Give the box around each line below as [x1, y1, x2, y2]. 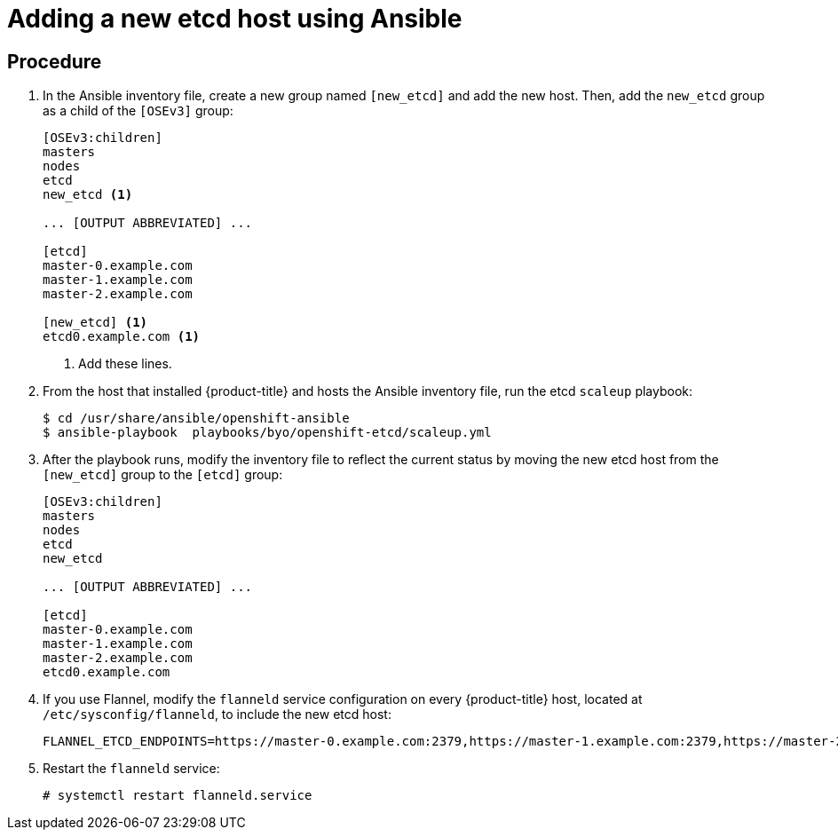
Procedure [7, 50, 102, 73]
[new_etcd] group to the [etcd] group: [43, 467, 283, 483]
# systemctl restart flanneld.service [43, 788, 312, 803]
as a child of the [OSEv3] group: [43, 103, 233, 119]
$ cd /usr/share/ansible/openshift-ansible [43, 411, 350, 426]
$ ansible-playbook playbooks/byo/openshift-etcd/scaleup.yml [43, 425, 492, 440]
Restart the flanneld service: [43, 761, 220, 777]
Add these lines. [78, 356, 172, 372]
